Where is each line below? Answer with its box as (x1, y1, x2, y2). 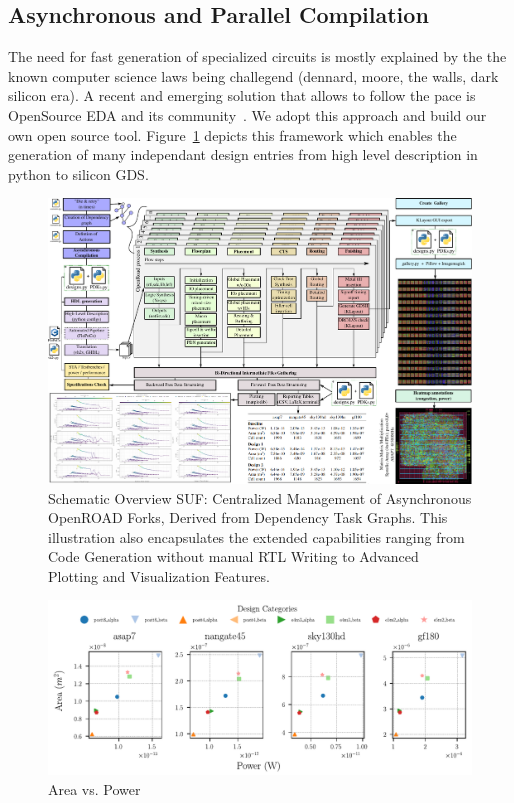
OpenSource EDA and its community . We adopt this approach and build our (8, 104, 487, 125)
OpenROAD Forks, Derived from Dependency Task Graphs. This (48, 507, 448, 528)
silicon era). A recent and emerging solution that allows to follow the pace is (8, 85, 476, 106)
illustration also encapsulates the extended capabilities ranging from (48, 526, 465, 547)
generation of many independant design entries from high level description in (8, 144, 478, 165)
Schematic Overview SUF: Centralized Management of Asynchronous (48, 487, 472, 508)
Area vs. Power (48, 778, 141, 799)
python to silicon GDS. (8, 163, 149, 184)
